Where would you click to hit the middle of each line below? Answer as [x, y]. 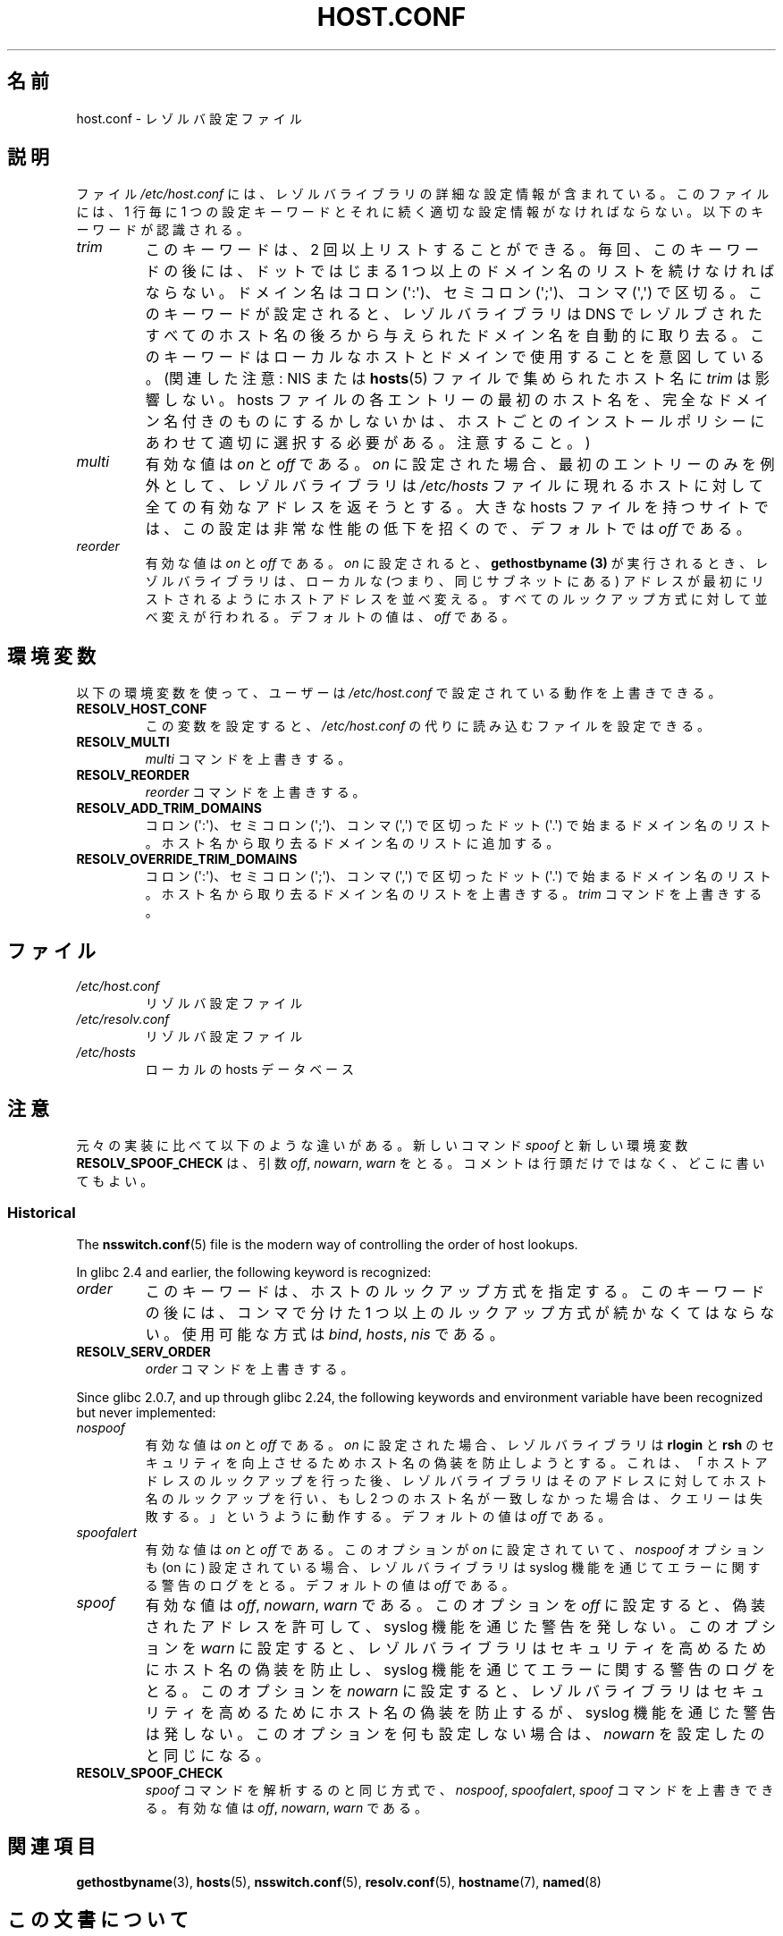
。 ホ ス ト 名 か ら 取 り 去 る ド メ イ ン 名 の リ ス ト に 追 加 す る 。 [352, 843]
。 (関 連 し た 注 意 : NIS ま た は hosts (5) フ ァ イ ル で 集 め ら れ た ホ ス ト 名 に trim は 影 [457, 379]
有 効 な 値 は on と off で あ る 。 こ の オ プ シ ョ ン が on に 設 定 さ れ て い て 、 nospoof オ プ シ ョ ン [455, 1549]
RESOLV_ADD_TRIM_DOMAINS [169, 808]
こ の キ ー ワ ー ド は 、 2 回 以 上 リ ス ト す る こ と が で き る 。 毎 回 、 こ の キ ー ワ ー [452, 250]
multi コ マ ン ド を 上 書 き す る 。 [248, 759]
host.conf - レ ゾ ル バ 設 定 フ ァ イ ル [189, 118]
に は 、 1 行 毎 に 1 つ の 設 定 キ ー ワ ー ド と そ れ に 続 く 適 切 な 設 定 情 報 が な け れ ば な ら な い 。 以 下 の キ [420, 212]
